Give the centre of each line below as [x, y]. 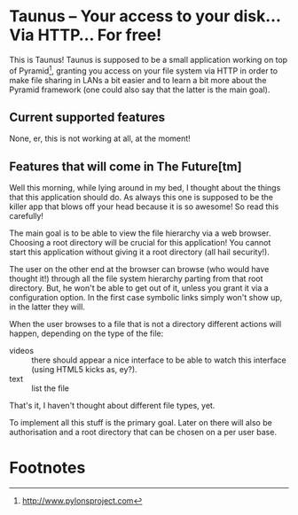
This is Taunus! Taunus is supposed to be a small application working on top [149, 59]
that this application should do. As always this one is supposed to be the [141, 198]
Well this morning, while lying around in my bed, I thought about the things [145, 188]
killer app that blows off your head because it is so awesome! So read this [144, 207]
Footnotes [47, 468]
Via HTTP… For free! [86, 35]
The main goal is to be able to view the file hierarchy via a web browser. [140, 233]
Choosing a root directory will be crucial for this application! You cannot [140, 243]
